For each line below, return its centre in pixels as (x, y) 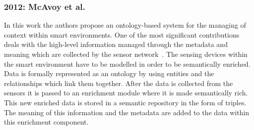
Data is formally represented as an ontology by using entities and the (109, 73)
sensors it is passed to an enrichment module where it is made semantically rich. (126, 93)
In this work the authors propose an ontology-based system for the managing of (125, 25)
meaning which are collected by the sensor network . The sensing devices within (126, 54)
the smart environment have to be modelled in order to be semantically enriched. (127, 64)
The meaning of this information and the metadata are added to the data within (127, 112)
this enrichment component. (46, 122)
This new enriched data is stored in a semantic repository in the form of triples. (125, 102)
